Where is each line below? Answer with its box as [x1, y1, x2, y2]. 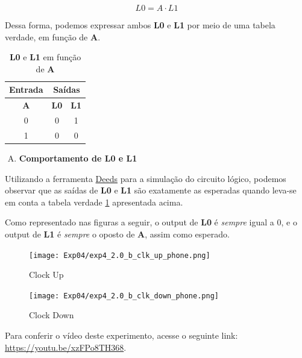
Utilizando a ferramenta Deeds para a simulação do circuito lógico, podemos [5, 172, 286, 184]
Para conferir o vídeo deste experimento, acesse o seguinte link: [5, 329, 238, 342]
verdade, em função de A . [5, 30, 101, 43]
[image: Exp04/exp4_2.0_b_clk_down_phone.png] [29, 291, 219, 300]
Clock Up [29, 268, 64, 281]
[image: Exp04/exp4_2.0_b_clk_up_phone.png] [29, 251, 210, 260]
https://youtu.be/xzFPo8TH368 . [5, 341, 127, 353]
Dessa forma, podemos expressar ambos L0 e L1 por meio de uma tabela [5, 19, 275, 31]
